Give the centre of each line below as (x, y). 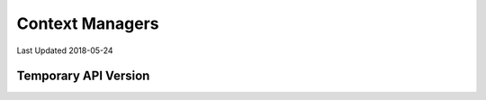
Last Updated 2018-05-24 (65, 50)
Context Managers (88, 23)
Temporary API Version (83, 76)
